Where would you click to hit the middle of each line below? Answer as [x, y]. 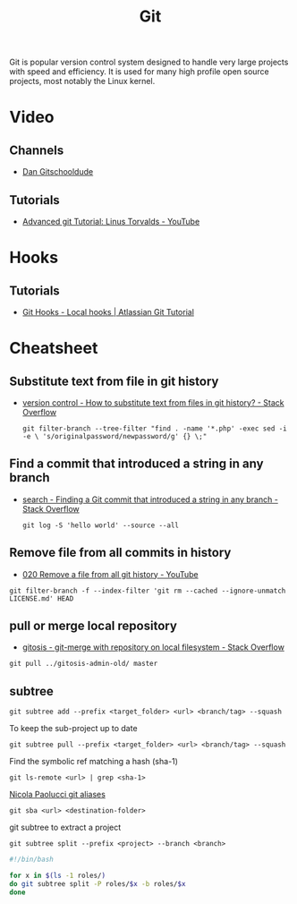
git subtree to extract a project [65, 827]
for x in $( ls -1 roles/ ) [57, 876]
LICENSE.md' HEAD [42, 598]
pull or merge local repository [93, 626]
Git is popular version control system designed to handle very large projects [149, 62]
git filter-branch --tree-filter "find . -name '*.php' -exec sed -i [155, 429]
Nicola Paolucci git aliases [57, 795]
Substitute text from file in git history [114, 381]
